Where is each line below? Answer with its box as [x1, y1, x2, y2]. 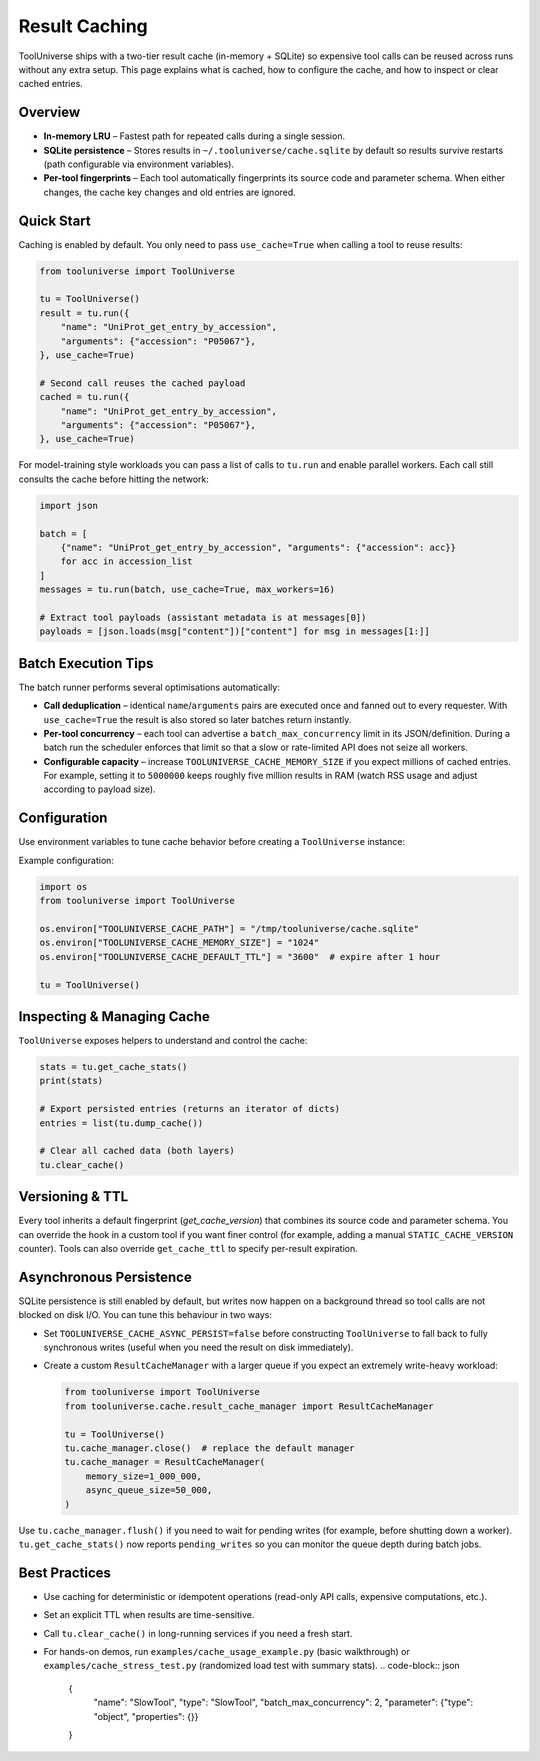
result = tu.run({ [39, 307, 130, 319]
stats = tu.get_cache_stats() [39, 1061, 188, 1072]
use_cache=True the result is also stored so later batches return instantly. [43, 713, 352, 725]
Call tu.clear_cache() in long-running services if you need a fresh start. [43, 1627, 353, 1639]
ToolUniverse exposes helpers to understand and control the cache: [18, 1035, 308, 1046]
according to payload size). [43, 783, 156, 795]
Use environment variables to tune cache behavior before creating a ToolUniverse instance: [18, 836, 405, 848]
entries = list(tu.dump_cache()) [39, 1117, 204, 1129]
